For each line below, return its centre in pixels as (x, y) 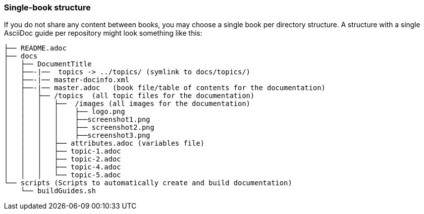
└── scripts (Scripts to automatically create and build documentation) (148, 183)
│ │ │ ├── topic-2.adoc (63, 159)
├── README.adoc (35, 48)
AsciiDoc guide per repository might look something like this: (103, 33)
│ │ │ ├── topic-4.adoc (63, 167)
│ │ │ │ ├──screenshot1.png (77, 120)
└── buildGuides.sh (58, 191)
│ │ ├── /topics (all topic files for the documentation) (129, 96)
